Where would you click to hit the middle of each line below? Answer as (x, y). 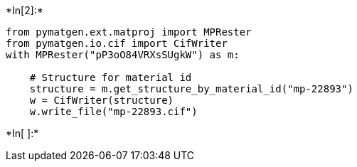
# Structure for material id (111, 77)
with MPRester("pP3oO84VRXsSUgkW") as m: (123, 55)
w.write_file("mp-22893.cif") (113, 112)
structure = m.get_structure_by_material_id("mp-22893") (191, 89)
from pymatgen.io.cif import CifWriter (117, 43)
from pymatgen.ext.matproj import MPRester (129, 32)
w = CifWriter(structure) (102, 100)
